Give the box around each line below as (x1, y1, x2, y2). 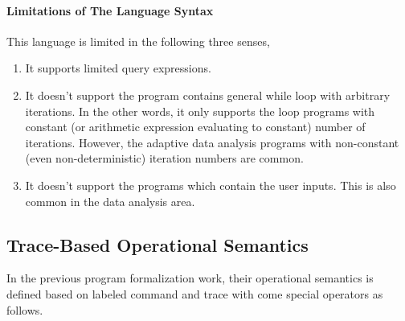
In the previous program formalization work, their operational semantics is (6, 270, 374, 286)
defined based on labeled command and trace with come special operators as (6, 285, 383, 302)
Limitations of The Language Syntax (6, 2, 214, 19)
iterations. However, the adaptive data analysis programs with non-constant (25, 134, 399, 150)
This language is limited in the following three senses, (6, 32, 270, 49)
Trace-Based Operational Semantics (6, 232, 309, 257)
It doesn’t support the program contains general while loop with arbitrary (25, 86, 391, 103)
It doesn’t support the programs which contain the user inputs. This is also (25, 176, 396, 193)
